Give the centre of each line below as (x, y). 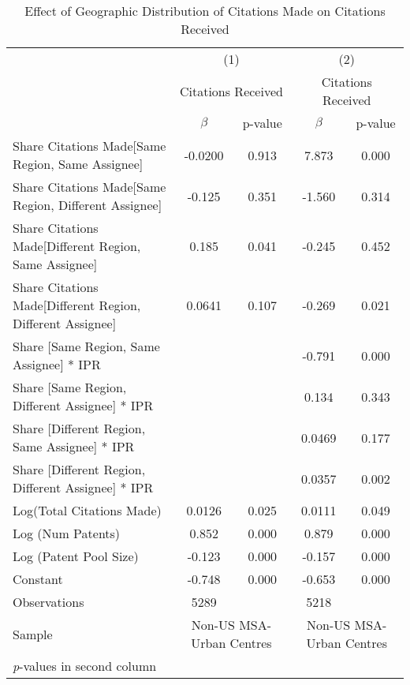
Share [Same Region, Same (86, 346)
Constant (38, 579)
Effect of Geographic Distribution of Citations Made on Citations (205, 11)
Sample (33, 634)
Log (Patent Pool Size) (76, 556)
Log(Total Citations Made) (87, 510)
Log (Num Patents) (67, 533)
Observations (48, 602)
